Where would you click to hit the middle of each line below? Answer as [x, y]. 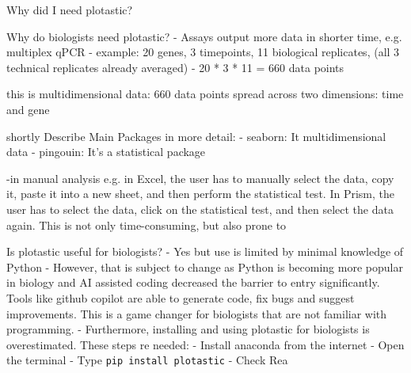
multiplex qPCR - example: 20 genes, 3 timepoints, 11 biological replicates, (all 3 [203, 52]
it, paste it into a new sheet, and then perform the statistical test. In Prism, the [200, 194]
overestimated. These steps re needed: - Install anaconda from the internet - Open [205, 344]
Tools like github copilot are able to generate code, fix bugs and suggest [181, 297]
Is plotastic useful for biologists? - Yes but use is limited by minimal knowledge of [205, 251]
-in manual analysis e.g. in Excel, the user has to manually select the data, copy [200, 178]
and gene [28, 109]
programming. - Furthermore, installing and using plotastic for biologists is [188, 329]
